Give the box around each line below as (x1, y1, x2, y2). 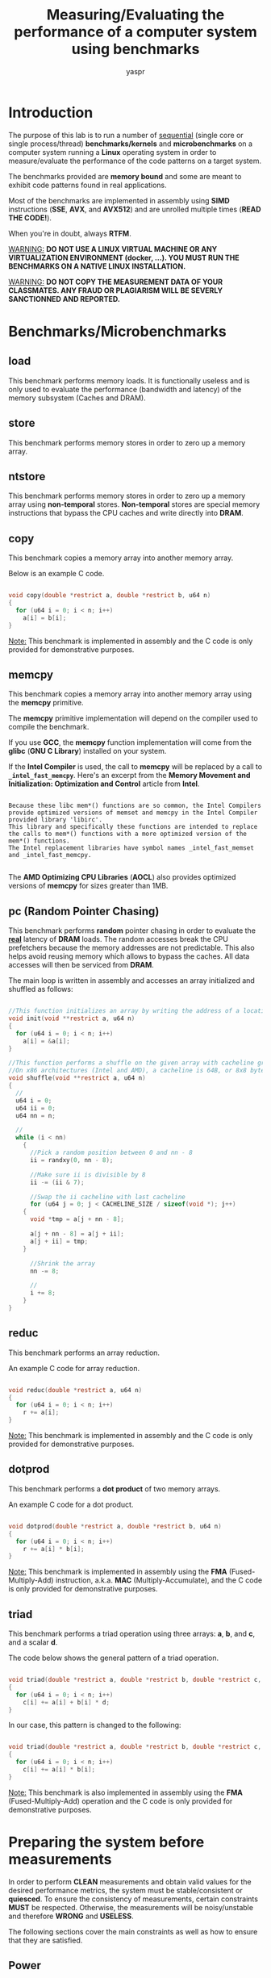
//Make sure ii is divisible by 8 (29, 1170, 147, 1179)
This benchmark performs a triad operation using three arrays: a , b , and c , (8, 1629, 256, 1639)
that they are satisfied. (8, 1935, 83, 1945)
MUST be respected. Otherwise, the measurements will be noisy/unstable (8, 1902, 254, 1912)
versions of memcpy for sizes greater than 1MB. (8, 881, 169, 891)
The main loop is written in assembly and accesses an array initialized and (8, 976, 256, 985)
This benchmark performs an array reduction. (8, 1348, 160, 1357)
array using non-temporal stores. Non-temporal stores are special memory (8, 500, 261, 509)
